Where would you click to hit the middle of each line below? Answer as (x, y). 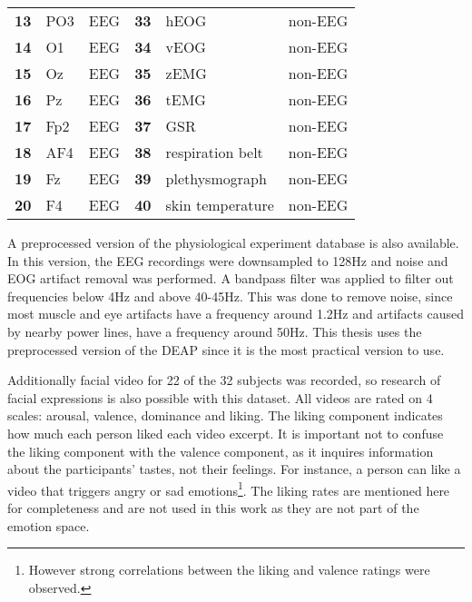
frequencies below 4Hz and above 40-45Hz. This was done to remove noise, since (230, 296)
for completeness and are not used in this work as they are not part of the (213, 507)
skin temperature (220, 205)
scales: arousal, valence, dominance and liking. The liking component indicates (225, 415)
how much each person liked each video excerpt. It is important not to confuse (226, 433)
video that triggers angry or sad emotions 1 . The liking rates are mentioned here (229, 489)
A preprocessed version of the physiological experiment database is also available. (233, 242)
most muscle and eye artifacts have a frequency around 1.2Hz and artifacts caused (236, 314)
